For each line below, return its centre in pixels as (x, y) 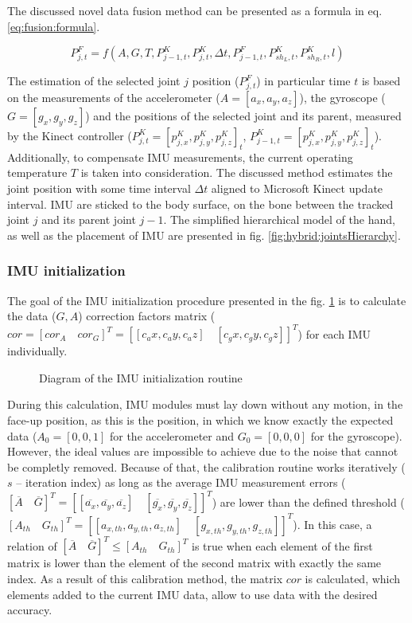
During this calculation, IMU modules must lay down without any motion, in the (205, 404)
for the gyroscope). (356, 435)
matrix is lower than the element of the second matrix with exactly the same (194, 563)
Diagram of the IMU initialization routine (141, 377)
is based (381, 81)
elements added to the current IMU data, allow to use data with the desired (192, 594)
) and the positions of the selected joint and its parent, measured (243, 115)
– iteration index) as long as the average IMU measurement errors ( (181, 482)
